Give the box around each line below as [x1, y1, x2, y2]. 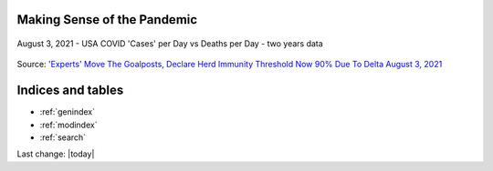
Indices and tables [16, 83, 124, 98]
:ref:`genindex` [39, 106, 96, 117]
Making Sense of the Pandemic [16, 12, 198, 27]
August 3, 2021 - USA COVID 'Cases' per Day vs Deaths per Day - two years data [16, 38, 323, 49]
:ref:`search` [39, 132, 87, 143]
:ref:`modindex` [39, 119, 98, 130]
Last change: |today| [16, 148, 95, 159]
